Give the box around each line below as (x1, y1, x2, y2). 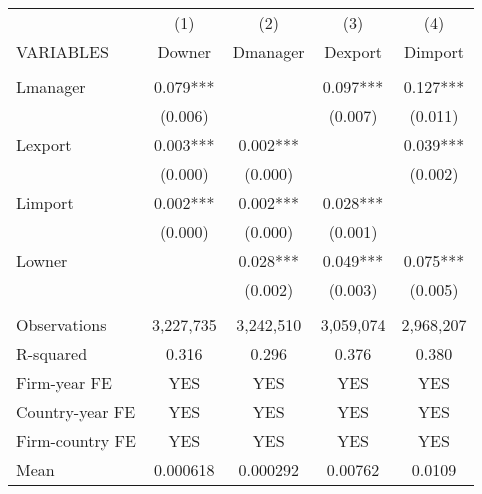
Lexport (16, 133, 72, 156)
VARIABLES (16, 40, 109, 63)
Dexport (324, 40, 382, 63)
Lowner (16, 249, 68, 272)
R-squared (16, 342, 88, 365)
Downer (157, 40, 212, 63)
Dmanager (232, 40, 305, 63)
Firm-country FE (16, 429, 136, 452)
